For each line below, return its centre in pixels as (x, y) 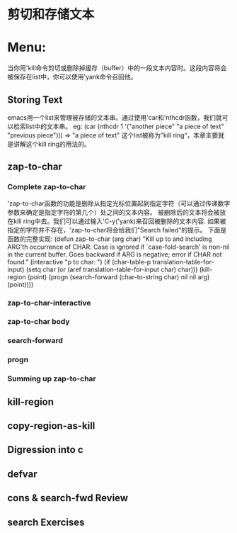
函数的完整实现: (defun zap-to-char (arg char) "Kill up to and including (110, 239)
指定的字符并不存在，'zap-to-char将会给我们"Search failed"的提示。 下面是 (117, 230)
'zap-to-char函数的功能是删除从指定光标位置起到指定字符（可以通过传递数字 (119, 203)
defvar (22, 474)
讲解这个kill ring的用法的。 (52, 144)
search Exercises (46, 522)
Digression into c (45, 450)
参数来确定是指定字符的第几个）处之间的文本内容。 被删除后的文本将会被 (114, 212)
